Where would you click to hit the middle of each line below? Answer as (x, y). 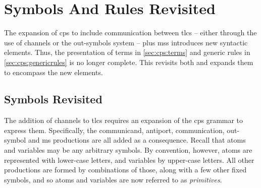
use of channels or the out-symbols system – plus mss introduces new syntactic (126, 42)
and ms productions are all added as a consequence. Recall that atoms (137, 140)
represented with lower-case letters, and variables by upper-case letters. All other (129, 160)
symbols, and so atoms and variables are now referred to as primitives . (113, 179)
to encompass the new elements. (54, 72)
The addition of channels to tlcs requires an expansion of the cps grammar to (124, 120)
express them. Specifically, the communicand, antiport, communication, (114, 130)
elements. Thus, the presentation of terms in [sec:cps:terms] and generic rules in (127, 52)
